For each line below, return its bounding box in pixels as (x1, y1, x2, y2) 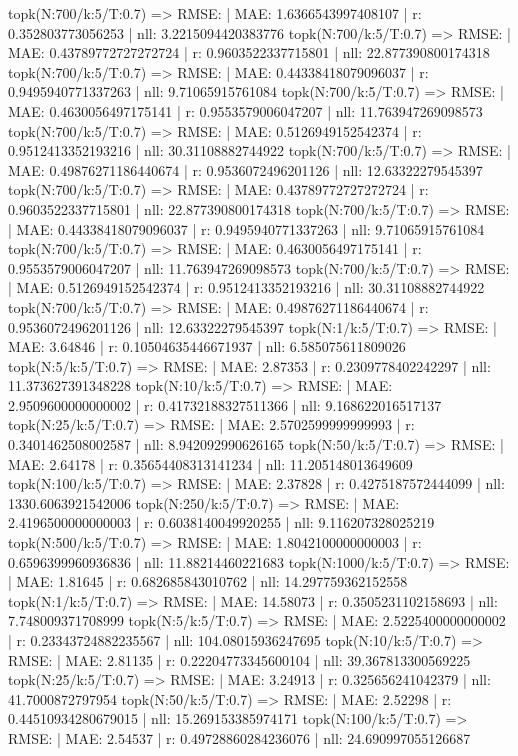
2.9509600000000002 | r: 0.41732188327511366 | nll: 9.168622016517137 (8, 394, 442, 415)
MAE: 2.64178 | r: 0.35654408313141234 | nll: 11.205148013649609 (8, 453, 413, 474)
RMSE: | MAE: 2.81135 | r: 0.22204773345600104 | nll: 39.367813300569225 (8, 649, 471, 670)
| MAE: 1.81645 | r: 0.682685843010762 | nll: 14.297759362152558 (8, 571, 408, 592)
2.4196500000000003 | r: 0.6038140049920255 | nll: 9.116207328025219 (8, 512, 435, 533)
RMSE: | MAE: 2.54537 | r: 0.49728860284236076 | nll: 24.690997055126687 (8, 727, 471, 748)
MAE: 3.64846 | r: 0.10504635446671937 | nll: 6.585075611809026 (8, 336, 406, 357)
